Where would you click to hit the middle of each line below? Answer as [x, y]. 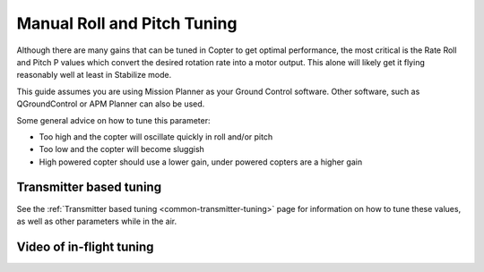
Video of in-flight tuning [85, 246]
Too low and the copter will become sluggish [122, 149]
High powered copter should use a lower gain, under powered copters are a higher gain [201, 162]
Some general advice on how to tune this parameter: [113, 120]
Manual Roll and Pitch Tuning [127, 23]
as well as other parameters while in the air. [97, 221]
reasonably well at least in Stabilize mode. [94, 75]
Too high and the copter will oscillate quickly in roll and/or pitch [156, 136]
